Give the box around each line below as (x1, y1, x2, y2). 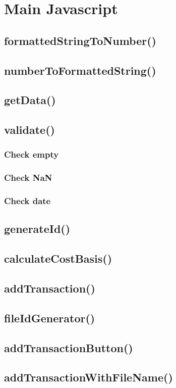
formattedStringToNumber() (4, 32, 156, 48)
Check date (4, 195, 51, 207)
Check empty (4, 148, 59, 161)
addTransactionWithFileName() (4, 369, 173, 385)
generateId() (4, 221, 71, 236)
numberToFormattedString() (4, 62, 156, 78)
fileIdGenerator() (4, 310, 95, 325)
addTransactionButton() (4, 339, 133, 355)
